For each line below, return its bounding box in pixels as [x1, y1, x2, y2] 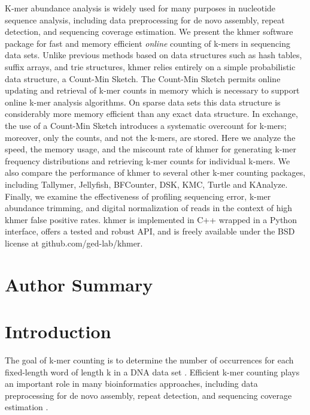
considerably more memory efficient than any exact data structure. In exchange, [5, 107, 298, 120]
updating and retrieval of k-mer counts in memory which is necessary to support [5, 84, 300, 97]
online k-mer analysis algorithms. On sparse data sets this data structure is [5, 95, 281, 108]
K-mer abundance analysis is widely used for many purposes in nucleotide [5, 2, 276, 14]
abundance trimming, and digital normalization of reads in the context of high [5, 202, 293, 214]
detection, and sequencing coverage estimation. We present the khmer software [5, 25, 293, 38]
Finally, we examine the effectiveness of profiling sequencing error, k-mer [5, 190, 271, 202]
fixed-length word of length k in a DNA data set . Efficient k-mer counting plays [5, 365, 300, 378]
